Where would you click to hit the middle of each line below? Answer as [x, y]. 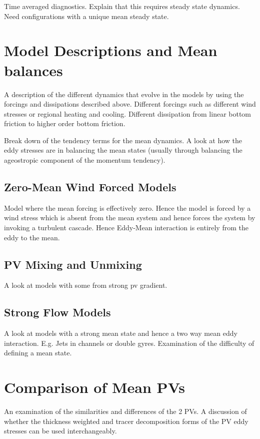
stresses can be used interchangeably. [60, 431]
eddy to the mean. [32, 237]
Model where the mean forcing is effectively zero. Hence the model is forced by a [127, 207]
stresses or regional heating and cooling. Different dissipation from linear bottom [128, 113]
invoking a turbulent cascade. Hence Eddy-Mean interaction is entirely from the [126, 228]
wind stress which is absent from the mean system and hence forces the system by [130, 217]
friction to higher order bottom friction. [65, 123]
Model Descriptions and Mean [111, 50]
